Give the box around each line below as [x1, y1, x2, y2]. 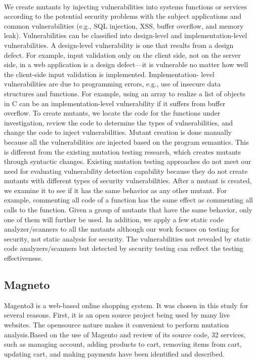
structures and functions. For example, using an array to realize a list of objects [4, 88, 246, 98]
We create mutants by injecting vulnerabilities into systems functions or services [4, 1, 247, 11]
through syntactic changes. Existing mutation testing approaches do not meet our [4, 156, 252, 166]
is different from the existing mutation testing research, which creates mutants [4, 146, 241, 157]
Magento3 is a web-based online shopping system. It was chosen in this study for [4, 300, 249, 310]
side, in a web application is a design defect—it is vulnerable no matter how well [4, 59, 248, 70]
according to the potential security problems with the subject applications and [4, 11, 242, 21]
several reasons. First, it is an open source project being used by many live [4, 310, 230, 320]
